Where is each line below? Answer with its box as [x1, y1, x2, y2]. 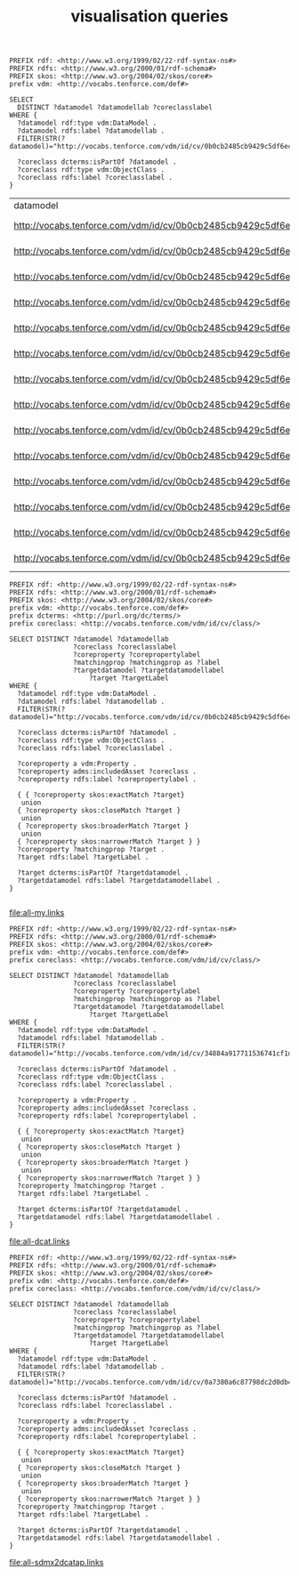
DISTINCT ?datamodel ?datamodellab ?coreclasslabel [17, 103, 214, 112]
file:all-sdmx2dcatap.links [9, 1557, 104, 1568]
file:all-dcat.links [9, 1236, 70, 1247]
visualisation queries [70, 6, 229, 27]
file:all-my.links [9, 908, 65, 918]
